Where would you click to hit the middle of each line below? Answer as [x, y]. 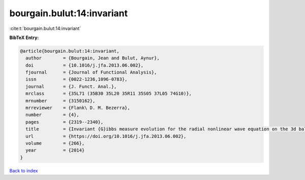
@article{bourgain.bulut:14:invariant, [70, 51]
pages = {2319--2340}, [65, 122]
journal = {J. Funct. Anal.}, [71, 86]
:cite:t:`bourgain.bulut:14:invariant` [45, 28]
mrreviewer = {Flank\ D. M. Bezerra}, [78, 108]
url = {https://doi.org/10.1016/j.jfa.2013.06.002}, [106, 136]
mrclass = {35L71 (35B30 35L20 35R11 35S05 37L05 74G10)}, [109, 94]
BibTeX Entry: [24, 38]
